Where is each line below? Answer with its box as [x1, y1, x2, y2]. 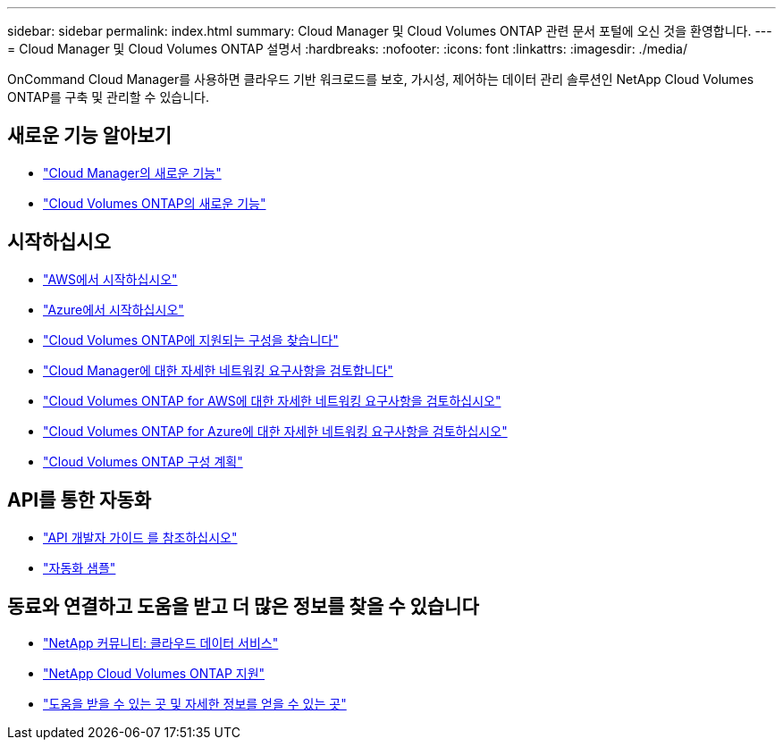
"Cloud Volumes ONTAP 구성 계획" [43, 453, 243, 469]
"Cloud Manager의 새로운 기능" [43, 164, 222, 180]
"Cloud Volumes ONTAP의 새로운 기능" [43, 195, 266, 211]
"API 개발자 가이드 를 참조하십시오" [43, 529, 238, 545]
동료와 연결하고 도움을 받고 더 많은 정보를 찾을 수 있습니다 [7, 594, 479, 617]
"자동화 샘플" [43, 559, 116, 575]
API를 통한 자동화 [7, 489, 152, 512]
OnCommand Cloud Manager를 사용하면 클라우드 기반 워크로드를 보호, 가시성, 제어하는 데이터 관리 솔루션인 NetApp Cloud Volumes [7, 71, 754, 87]
